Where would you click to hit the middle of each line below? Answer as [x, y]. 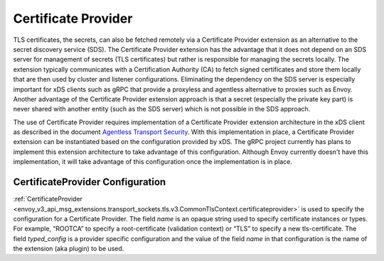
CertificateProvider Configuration [90, 182]
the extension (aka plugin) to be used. [69, 249]
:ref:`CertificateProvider [48, 199]
